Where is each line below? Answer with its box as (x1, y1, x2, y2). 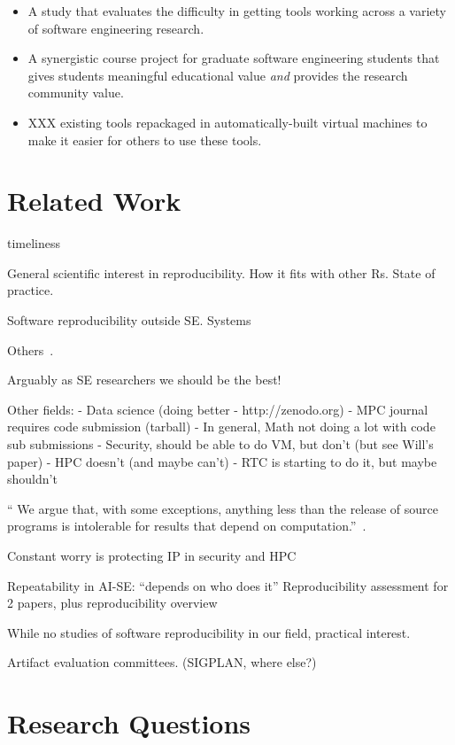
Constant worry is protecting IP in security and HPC (7, 547, 297, 564)
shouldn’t (7, 470, 58, 488)
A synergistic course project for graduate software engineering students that (27, 49, 440, 67)
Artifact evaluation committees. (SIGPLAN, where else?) (7, 653, 317, 671)
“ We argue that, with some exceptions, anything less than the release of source (7, 499, 439, 517)
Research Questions (7, 705, 251, 741)
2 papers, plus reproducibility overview (7, 594, 218, 612)
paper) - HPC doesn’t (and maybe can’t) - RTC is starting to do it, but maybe (7, 452, 437, 470)
